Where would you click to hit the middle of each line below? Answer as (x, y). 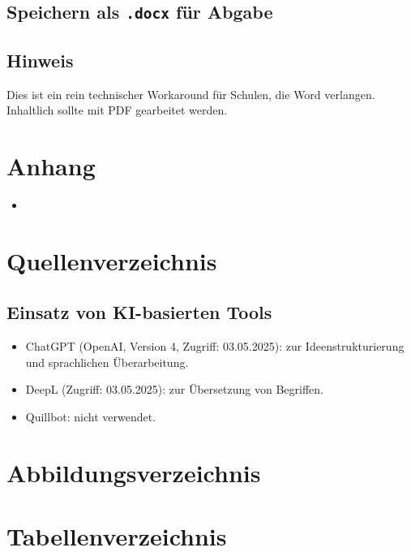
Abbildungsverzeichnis (134, 472)
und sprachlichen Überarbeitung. (107, 362)
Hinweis (40, 60)
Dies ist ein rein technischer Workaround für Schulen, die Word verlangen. (191, 94)
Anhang (51, 165)
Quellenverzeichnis (112, 260)
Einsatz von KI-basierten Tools (139, 312)
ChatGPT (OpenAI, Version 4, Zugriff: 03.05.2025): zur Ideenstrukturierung (215, 346)
